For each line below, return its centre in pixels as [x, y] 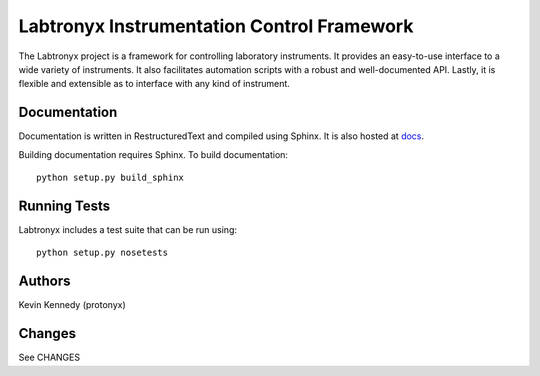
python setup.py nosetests [102, 253]
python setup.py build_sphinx [110, 178]
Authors [44, 281]
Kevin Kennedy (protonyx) [72, 305]
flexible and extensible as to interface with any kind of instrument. [154, 84]
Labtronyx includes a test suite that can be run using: [128, 229]
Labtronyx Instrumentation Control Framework [216, 26]
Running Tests [64, 205]
